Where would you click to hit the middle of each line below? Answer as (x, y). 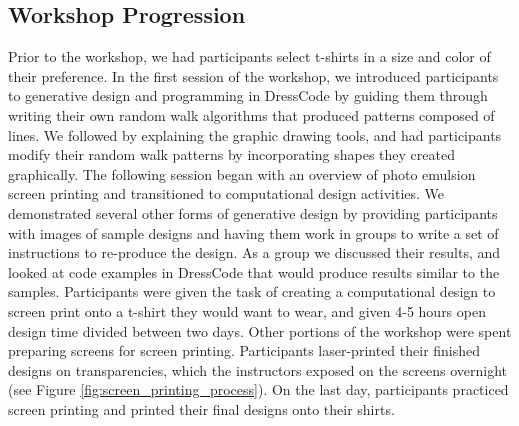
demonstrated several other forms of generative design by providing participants (253, 212)
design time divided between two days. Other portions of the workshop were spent (260, 330)
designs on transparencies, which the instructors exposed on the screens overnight (258, 369)
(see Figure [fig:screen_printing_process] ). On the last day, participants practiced (258, 389)
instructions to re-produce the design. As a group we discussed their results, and (254, 252)
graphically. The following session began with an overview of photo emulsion (242, 173)
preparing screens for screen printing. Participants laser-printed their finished (244, 350)
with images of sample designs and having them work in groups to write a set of (253, 232)
